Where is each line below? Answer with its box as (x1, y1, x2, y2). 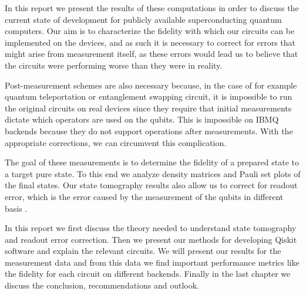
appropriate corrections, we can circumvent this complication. (5, 136, 227, 148)
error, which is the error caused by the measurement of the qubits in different (5, 190, 284, 202)
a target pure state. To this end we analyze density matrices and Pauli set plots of (5, 167, 301, 179)
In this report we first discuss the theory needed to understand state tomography (5, 222, 297, 234)
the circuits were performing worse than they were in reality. (5, 59, 223, 71)
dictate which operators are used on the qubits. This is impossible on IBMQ (5, 113, 279, 126)
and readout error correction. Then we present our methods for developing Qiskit (5, 233, 297, 245)
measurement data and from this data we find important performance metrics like (5, 256, 300, 268)
